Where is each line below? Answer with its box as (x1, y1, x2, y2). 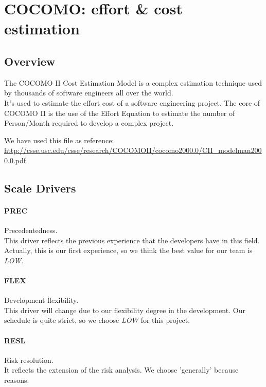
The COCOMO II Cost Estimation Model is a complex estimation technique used (4, 77, 262, 88)
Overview (4, 53, 56, 69)
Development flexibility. (4, 295, 79, 305)
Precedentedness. (4, 225, 58, 236)
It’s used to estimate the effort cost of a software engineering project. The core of (4, 97, 260, 108)
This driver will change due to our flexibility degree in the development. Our (4, 304, 245, 315)
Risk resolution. (4, 354, 54, 365)
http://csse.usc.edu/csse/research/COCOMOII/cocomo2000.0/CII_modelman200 (4, 145, 262, 156)
